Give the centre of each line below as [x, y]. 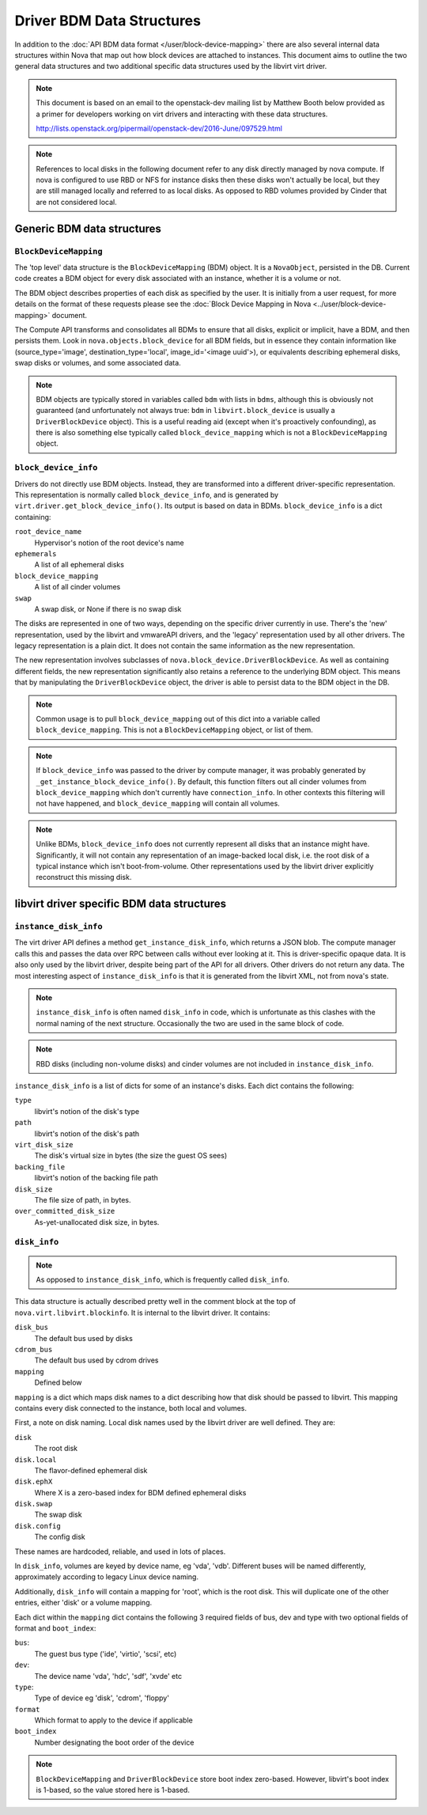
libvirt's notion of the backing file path [96, 1178]
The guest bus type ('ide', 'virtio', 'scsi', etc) [106, 1654]
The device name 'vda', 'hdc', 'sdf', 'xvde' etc [108, 1676]
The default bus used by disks [84, 1338]
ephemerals [36, 553]
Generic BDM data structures [88, 228]
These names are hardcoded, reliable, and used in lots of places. [120, 1552]
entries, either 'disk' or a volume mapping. [83, 1603]
